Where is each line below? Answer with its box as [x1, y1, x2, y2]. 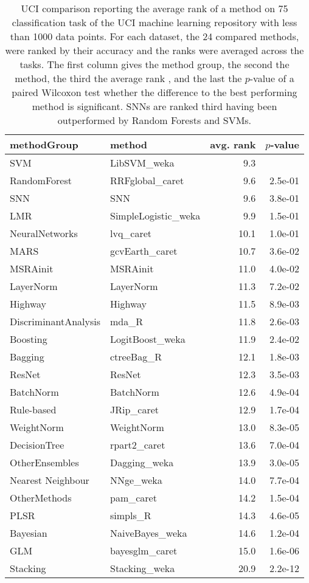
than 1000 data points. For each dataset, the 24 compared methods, [10, 29, 299, 43]
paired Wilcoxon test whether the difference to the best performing [12, 85, 297, 99]
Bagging [10, 350, 44, 364]
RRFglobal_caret [110, 173, 184, 187]
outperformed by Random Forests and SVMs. [57, 113, 252, 127]
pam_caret [110, 491, 157, 505]
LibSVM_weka [110, 156, 175, 170]
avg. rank [210, 137, 256, 151]
